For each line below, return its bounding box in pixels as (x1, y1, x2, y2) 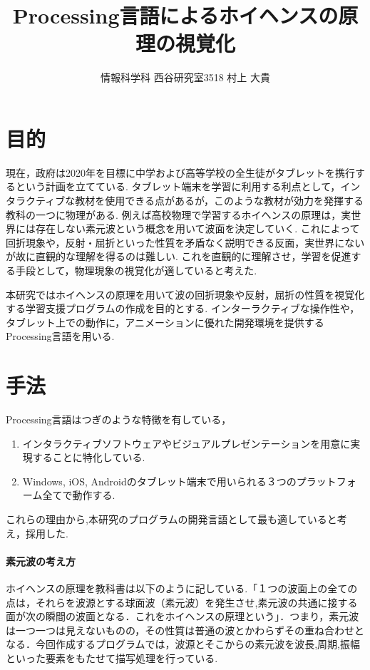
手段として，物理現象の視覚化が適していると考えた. (15, 263, 257, 277)
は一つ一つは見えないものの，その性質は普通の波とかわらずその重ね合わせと (6, 622, 364, 637)
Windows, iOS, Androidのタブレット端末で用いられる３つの (22, 473, 297, 488)
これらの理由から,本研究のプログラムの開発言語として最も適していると (6, 512, 337, 527)
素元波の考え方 (6, 553, 76, 568)
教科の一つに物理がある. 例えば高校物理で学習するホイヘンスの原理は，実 (6, 207, 351, 222)
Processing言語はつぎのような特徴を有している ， (6, 412, 232, 427)
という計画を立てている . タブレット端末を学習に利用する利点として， (15, 179, 341, 194)
